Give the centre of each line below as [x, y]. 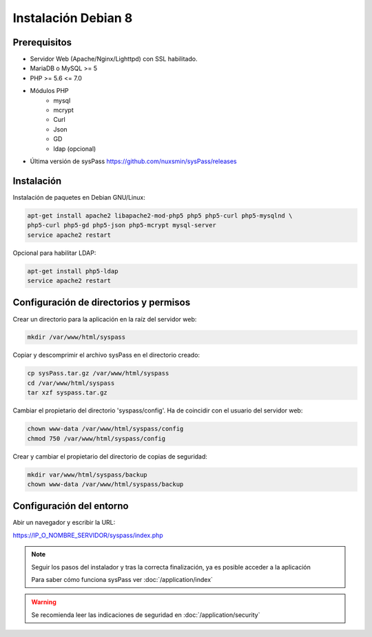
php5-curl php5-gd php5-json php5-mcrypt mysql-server [122, 225]
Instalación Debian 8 [73, 18]
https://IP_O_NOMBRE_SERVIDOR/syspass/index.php [88, 535]
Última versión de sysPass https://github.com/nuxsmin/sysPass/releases [133, 161]
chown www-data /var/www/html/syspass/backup [105, 484]
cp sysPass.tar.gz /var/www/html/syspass [98, 373]
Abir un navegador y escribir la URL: [64, 523]
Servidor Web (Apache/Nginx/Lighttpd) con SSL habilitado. [114, 59]
